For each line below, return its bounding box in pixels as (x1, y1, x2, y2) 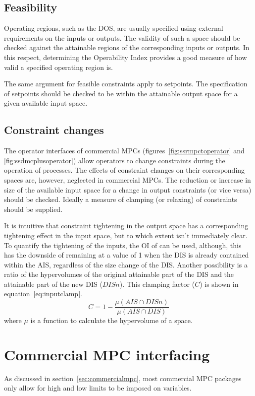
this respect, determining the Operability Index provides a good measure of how (4, 52, 247, 62)
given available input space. (4, 98, 88, 108)
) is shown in (200, 278, 239, 289)
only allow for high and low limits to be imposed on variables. (4, 383, 192, 393)
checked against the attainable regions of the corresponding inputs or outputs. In (4, 42, 250, 53)
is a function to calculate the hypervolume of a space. (30, 315, 193, 326)
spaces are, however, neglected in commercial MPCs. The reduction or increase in (4, 174, 251, 185)
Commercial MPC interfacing (4, 344, 210, 364)
